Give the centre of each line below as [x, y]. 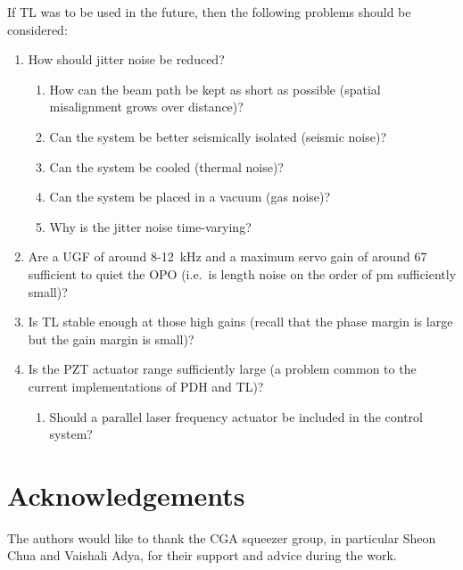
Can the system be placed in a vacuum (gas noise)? [190, 197]
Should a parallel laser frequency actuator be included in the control [236, 416]
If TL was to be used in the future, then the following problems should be [209, 12]
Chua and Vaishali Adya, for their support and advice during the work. [202, 555]
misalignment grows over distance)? [146, 107]
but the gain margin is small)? [111, 339]
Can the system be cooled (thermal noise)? [166, 166]
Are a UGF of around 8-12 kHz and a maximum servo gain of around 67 [227, 256]
